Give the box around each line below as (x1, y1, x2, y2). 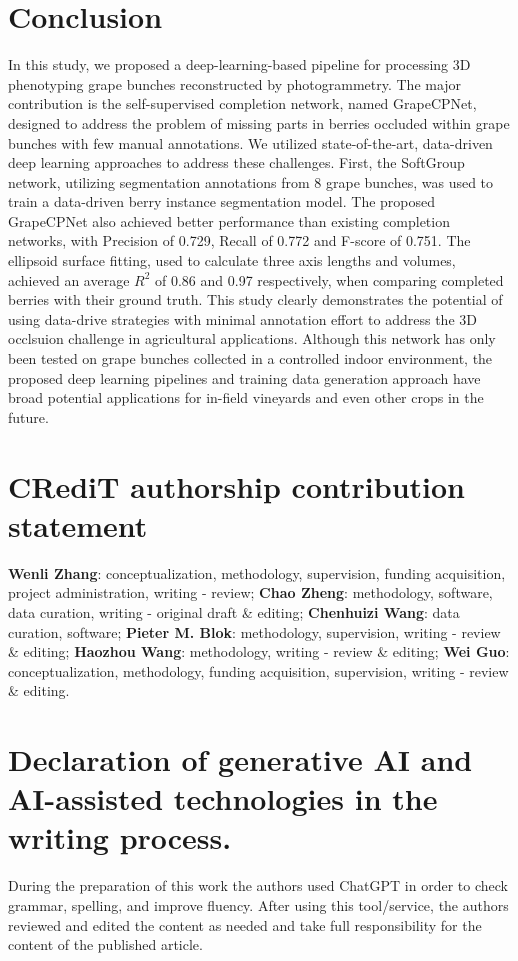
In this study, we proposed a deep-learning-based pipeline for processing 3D (8, 54, 471, 75)
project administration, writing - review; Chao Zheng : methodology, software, (8, 582, 493, 603)
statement (8, 504, 148, 545)
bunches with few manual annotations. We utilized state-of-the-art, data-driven (8, 132, 493, 153)
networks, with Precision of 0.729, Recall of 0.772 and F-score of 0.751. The (8, 230, 471, 251)
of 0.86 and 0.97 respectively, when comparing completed (155, 269, 504, 290)
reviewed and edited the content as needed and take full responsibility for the (8, 914, 482, 935)
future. (8, 406, 49, 427)
